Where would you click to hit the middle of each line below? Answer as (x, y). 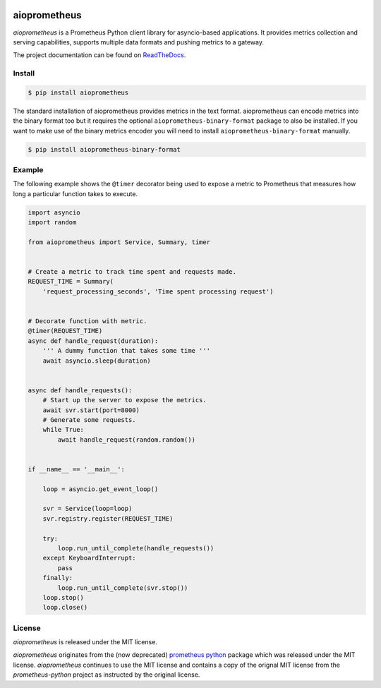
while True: (64, 430)
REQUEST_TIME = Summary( (71, 282)
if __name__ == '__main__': (76, 469)
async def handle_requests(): (80, 390)
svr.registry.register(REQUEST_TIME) (108, 518)
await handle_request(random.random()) (126, 440)
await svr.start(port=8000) (91, 410)
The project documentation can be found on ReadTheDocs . (99, 55)
